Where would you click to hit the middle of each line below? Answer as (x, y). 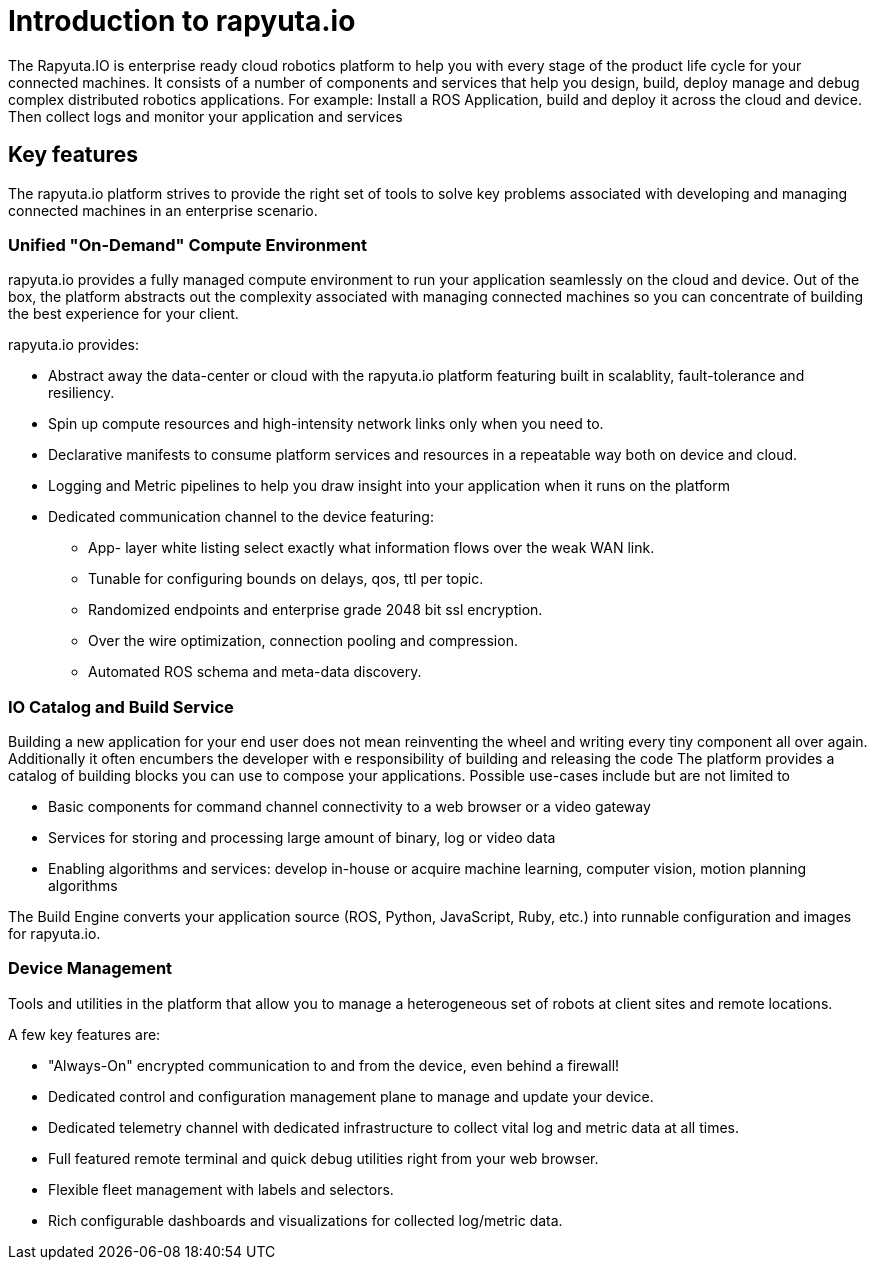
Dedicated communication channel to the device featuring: (241, 517)
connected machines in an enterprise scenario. (163, 210)
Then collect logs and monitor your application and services (205, 116)
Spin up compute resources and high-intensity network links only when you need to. (326, 424)
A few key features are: (84, 1034)
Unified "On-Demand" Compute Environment (187, 244)
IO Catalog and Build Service (121, 706)
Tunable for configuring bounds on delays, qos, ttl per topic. (286, 579)
